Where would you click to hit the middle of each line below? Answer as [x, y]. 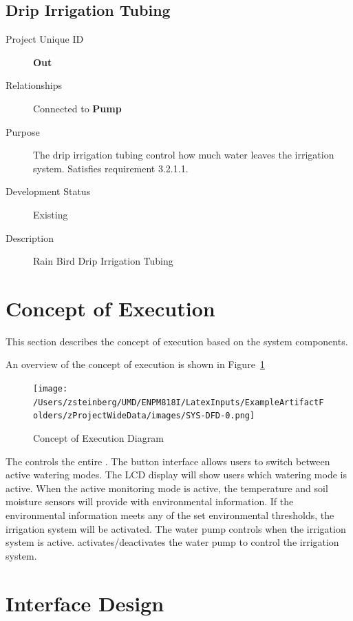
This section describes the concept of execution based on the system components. [177, 341]
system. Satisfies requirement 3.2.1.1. [111, 168]
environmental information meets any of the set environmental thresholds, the [170, 515]
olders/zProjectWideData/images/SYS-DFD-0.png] [144, 416]
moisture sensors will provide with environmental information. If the [150, 501]
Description [30, 237]
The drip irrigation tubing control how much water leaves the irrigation [184, 155]
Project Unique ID [45, 39]
